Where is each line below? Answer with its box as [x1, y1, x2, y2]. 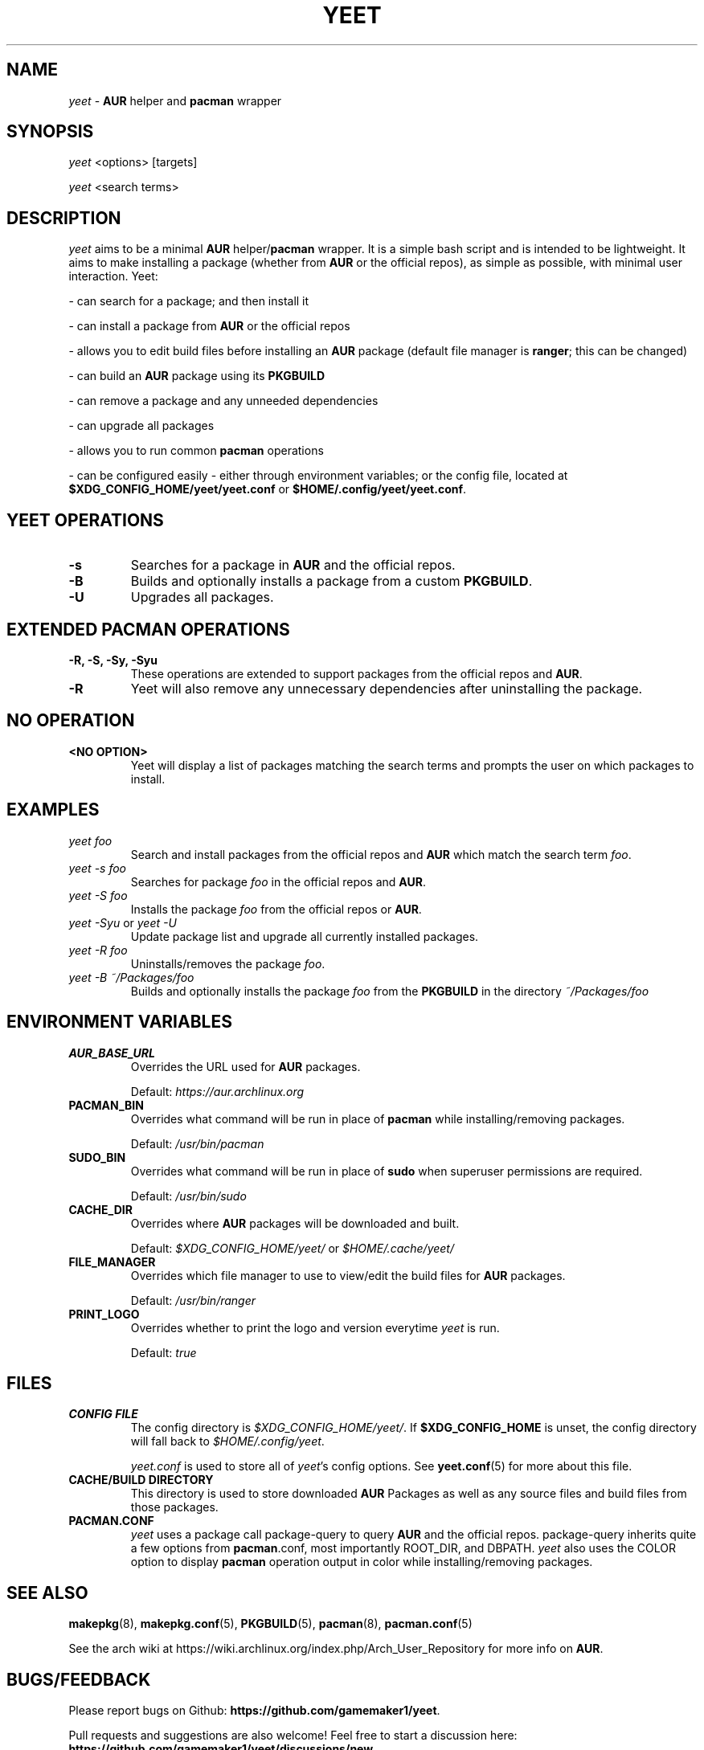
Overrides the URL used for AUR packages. [130, 1059, 361, 1073]
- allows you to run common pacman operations [68, 444, 324, 458]
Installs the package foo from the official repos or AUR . [130, 902, 422, 916]
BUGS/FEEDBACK [6, 1669, 151, 1690]
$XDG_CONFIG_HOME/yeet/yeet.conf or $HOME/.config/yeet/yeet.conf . [68, 482, 467, 497]
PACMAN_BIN [68, 1098, 144, 1112]
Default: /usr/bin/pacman [130, 1136, 264, 1151]
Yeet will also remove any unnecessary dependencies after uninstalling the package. [130, 680, 643, 697]
